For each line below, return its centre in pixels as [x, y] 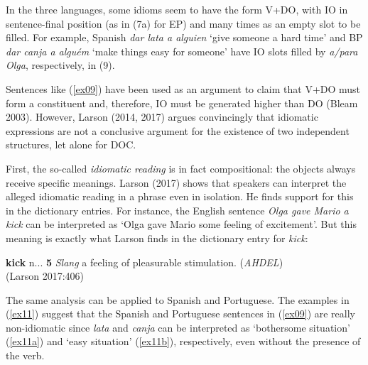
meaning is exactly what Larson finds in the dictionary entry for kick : [157, 238]
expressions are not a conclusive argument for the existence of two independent [178, 130]
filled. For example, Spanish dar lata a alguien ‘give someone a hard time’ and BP [184, 37]
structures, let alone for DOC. [71, 145]
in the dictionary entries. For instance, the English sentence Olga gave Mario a [177, 210]
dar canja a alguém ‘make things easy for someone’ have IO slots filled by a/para [182, 51]
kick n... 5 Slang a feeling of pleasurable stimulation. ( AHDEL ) [145, 262]
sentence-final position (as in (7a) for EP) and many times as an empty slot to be [183, 23]
